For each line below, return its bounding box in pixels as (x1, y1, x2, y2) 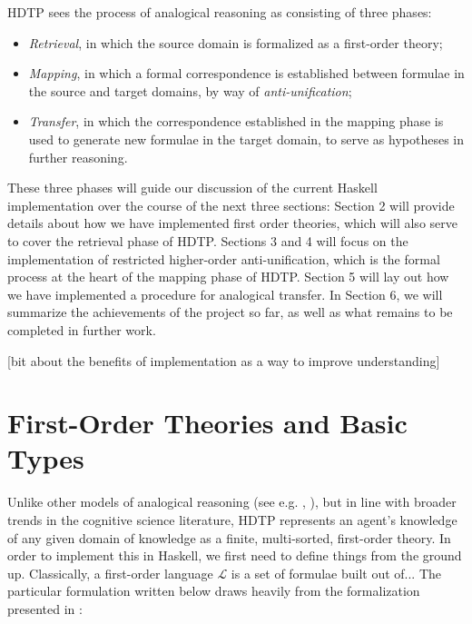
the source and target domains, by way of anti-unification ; (28, 81, 352, 100)
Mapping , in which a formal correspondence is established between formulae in (28, 64, 465, 83)
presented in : (7, 599, 83, 618)
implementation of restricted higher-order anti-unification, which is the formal (7, 249, 440, 268)
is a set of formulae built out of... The (231, 563, 442, 582)
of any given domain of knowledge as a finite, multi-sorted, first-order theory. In (7, 528, 451, 547)
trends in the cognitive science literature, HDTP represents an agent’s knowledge (7, 510, 457, 529)
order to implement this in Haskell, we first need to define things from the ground (7, 546, 462, 565)
